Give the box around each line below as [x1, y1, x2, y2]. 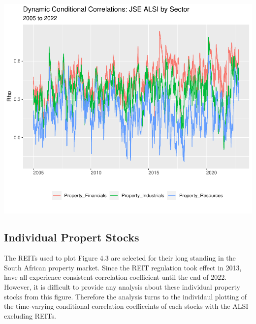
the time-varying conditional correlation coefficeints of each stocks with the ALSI [4, 301, 249, 311]
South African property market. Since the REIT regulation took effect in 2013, [4, 262, 242, 272]
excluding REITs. [4, 310, 56, 321]
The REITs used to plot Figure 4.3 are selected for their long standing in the [4, 253, 236, 263]
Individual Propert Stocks [4, 230, 139, 245]
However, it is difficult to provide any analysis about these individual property [4, 282, 241, 292]
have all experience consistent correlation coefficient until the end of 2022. [4, 272, 227, 282]
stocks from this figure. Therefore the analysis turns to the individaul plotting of [4, 291, 247, 301]
